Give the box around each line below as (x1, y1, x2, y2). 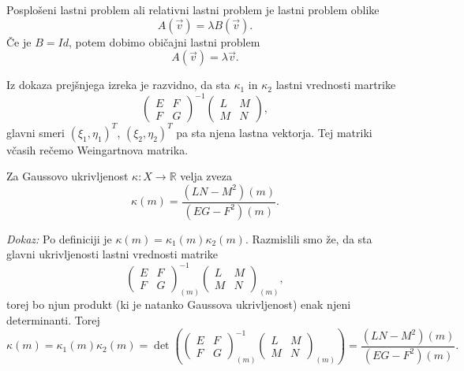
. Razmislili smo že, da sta (245, 230, 372, 247)
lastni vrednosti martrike (275, 76, 396, 93)
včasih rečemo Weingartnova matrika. (6, 141, 189, 158)
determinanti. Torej (6, 311, 100, 328)
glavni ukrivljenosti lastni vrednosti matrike (6, 246, 218, 262)
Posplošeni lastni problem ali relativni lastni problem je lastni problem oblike (6, 2, 380, 17)
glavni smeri (6, 124, 65, 140)
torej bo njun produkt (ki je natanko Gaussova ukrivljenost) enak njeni (6, 296, 351, 313)
